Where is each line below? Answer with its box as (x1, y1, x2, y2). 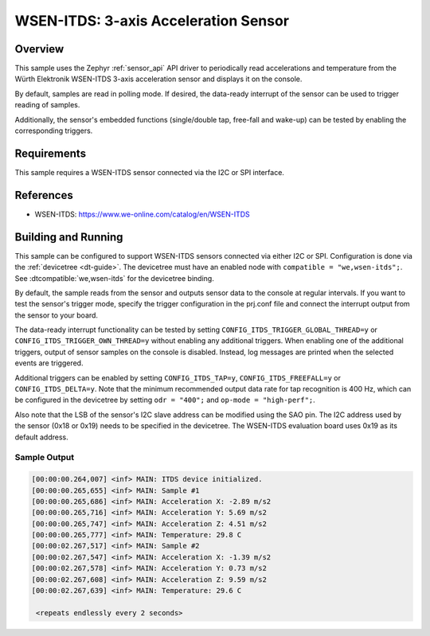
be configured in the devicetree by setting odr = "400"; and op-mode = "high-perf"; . (14, 395, 316, 405)
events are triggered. (14, 358, 84, 368)
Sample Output (14, 452, 75, 463)
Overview (14, 42, 64, 56)
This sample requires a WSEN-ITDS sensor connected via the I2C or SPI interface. (14, 167, 284, 177)
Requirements (14, 146, 87, 160)
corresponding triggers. (14, 126, 93, 135)
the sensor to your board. (14, 310, 99, 320)
